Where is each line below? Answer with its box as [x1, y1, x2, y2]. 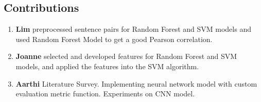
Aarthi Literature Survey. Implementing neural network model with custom [15, 78, 257, 89]
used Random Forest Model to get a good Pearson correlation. [15, 33, 213, 44]
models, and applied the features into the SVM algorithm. [15, 60, 199, 71]
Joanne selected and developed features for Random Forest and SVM [15, 51, 237, 62]
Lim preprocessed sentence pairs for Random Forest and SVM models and [15, 24, 251, 34]
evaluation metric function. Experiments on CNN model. [15, 88, 195, 99]
